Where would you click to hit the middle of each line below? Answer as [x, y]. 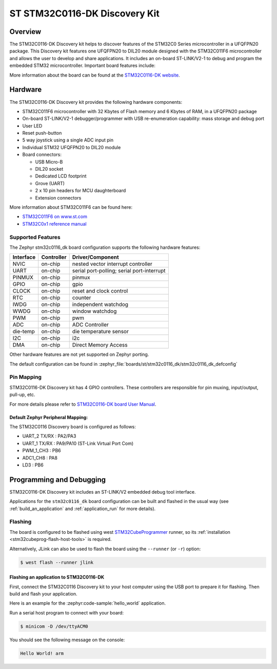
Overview [25, 32]
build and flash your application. [43, 593]
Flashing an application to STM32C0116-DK [57, 577]
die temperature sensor [101, 332]
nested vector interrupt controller [112, 264]
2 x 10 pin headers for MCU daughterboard [81, 191]
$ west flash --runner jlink [57, 562]
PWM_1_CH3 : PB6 [42, 450]
